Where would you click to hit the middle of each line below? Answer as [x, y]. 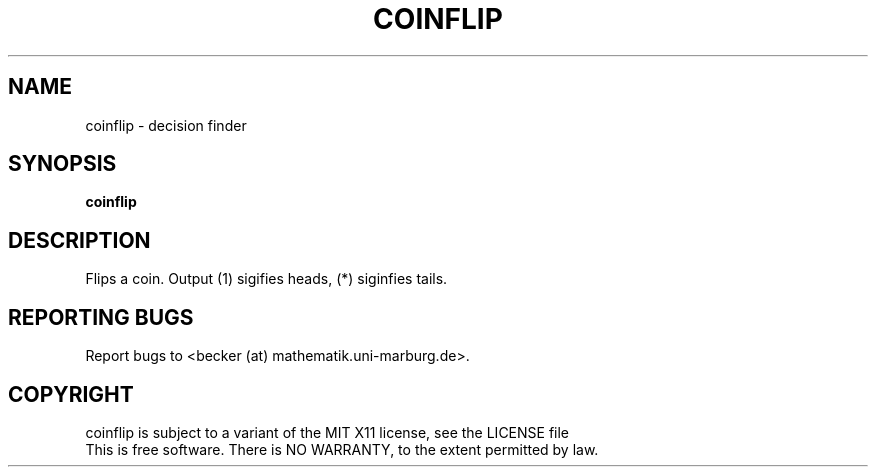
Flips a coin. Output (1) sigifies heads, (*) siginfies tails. [266, 279]
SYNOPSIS [62, 164]
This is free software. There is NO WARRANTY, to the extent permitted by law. [342, 449]
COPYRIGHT [71, 394]
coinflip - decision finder [166, 125]
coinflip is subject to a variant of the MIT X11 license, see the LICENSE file [327, 432]
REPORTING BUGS [101, 317]
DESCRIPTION [79, 240]
